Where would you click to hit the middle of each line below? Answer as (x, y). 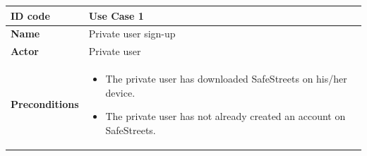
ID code (30, 15)
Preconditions (45, 104)
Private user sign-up (132, 34)
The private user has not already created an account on (225, 116)
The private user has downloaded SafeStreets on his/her (226, 79)
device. (120, 92)
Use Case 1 (116, 15)
